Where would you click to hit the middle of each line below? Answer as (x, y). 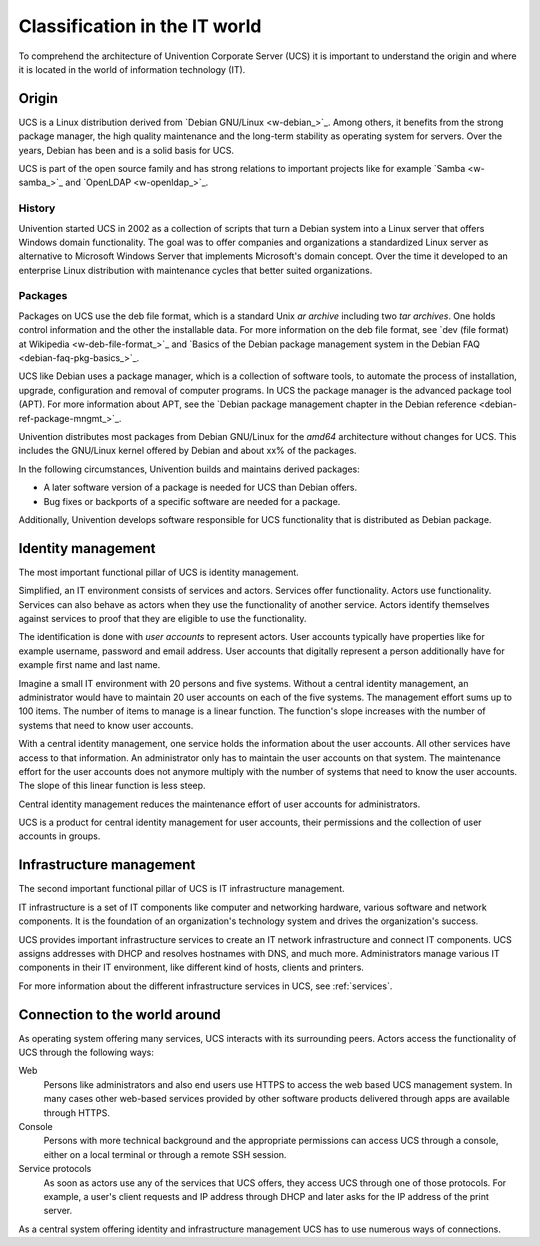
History (37, 208)
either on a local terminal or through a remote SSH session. (165, 1154)
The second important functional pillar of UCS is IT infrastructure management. (181, 889)
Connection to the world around (120, 1014)
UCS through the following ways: (86, 1052)
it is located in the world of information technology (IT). (132, 69)
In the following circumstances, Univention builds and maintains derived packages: (189, 469)
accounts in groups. (59, 836)
